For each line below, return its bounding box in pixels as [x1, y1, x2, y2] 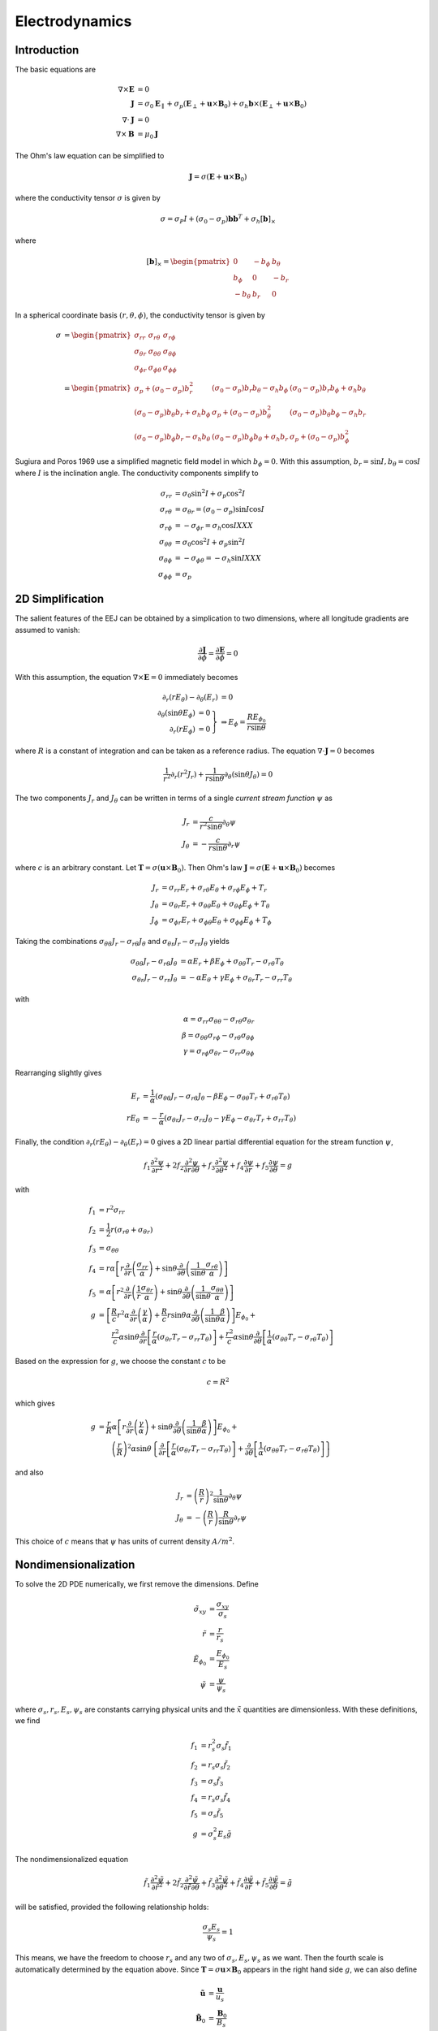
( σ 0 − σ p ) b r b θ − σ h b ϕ [212, 383, 289, 395]
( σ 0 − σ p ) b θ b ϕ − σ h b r [289, 408, 367, 418]
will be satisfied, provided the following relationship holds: [15, 1902, 209, 1912]
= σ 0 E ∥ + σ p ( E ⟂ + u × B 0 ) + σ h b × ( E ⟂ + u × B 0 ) [136, 99, 307, 110]
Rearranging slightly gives [15, 1068, 102, 1078]
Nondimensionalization [15, 1557, 135, 1571]
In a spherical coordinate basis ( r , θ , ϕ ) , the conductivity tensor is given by [15, 310, 265, 320]
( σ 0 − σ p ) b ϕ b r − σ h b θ [134, 431, 211, 443]
